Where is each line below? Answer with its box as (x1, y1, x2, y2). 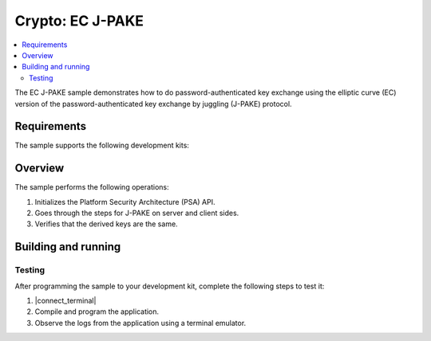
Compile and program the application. (34, 307, 160, 316)
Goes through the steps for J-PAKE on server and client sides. (34, 208, 239, 218)
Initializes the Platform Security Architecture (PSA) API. (34, 197, 215, 206)
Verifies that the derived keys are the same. (34, 219, 179, 229)
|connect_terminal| (34, 296, 97, 306)
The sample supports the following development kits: (14, 140, 189, 151)
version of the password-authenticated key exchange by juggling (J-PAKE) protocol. (14, 99, 292, 108)
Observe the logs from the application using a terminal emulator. (34, 318, 247, 327)
